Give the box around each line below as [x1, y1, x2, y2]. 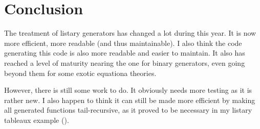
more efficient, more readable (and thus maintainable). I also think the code [4, 37, 242, 48]
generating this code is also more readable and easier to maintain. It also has [4, 47, 245, 58]
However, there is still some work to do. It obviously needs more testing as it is [4, 85, 252, 95]
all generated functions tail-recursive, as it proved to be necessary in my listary [4, 105, 252, 115]
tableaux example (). [4, 114, 69, 125]
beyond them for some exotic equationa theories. [4, 67, 157, 78]
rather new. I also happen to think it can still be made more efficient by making [4, 94, 255, 105]
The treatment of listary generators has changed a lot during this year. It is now [4, 28, 256, 38]
